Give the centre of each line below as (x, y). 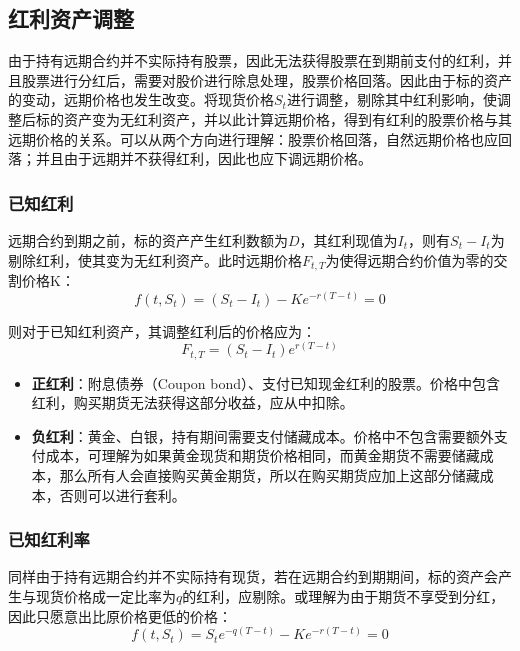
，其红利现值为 (348, 239)
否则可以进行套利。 (122, 494)
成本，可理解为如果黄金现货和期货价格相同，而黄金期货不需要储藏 (262, 455)
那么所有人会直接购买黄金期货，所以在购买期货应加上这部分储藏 (269, 475)
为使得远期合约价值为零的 (409, 259)
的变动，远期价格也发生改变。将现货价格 (141, 99)
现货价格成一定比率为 (105, 596)
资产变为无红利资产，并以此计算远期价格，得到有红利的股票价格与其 (287, 118)
